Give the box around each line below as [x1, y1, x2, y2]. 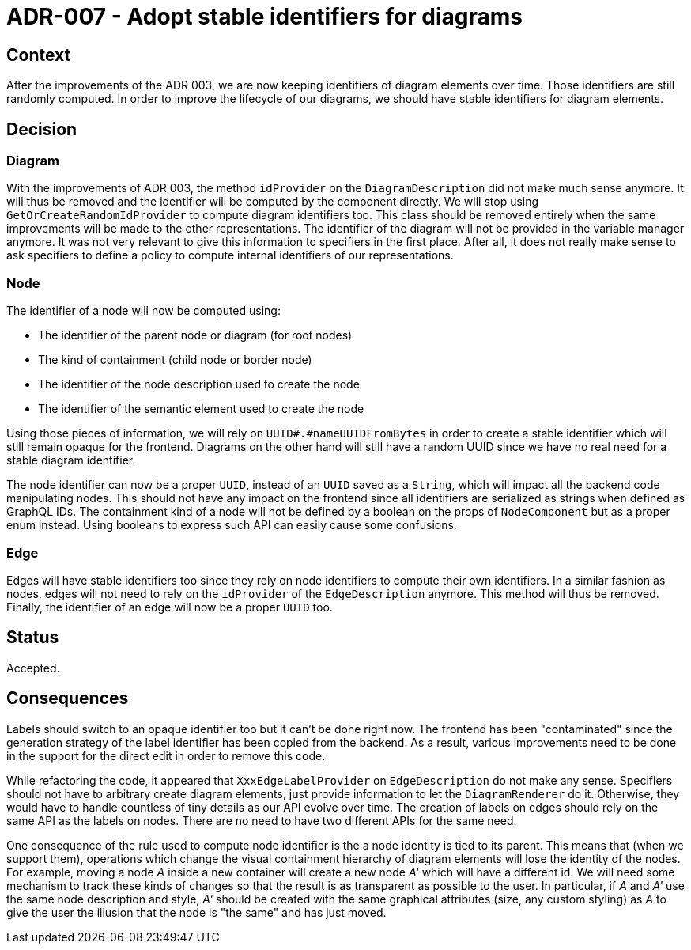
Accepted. [6, 660, 60, 675]
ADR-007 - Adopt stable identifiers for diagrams [6, 3, 523, 30]
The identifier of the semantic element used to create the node [38, 402, 364, 416]
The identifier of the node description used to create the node [38, 377, 360, 392]
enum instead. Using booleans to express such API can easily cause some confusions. [6, 518, 457, 532]
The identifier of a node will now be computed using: [6, 304, 281, 318]
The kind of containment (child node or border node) [38, 353, 312, 367]
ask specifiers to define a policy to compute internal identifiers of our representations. [6, 248, 454, 263]
